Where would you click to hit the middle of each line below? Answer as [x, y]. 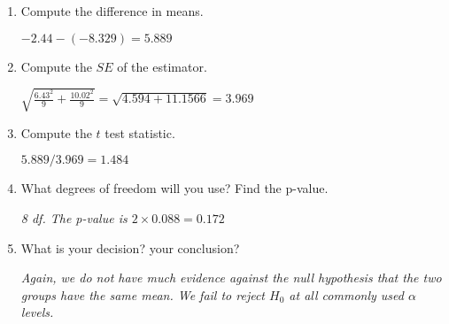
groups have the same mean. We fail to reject [143, 294]
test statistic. [140, 132]
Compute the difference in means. [112, 11]
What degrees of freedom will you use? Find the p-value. [174, 188]
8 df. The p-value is [74, 217]
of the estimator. [162, 66]
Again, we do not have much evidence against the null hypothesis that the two [231, 278]
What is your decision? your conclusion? [130, 247]
